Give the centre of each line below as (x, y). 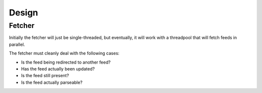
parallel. (17, 44)
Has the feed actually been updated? (58, 69)
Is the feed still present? (45, 76)
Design (24, 13)
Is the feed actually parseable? (52, 82)
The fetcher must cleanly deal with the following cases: (64, 53)
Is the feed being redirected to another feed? (66, 62)
